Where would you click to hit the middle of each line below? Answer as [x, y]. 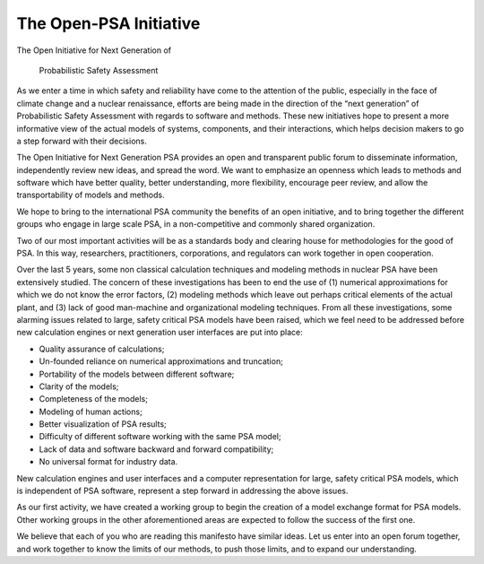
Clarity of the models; [79, 386]
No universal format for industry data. [108, 462]
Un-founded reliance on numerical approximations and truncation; [161, 361]
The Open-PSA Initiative [108, 23]
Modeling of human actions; [91, 412]
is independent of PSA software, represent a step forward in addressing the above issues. [182, 491]
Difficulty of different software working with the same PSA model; [160, 437]
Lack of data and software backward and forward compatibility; [156, 449]
